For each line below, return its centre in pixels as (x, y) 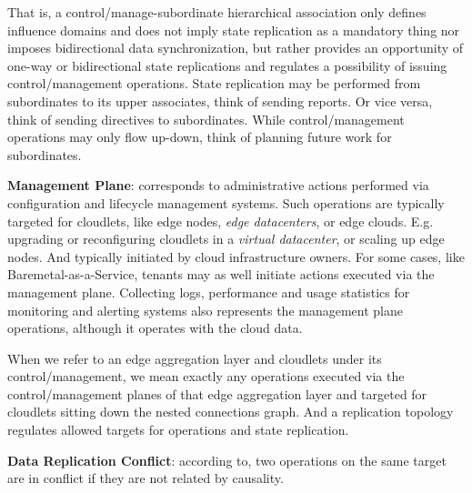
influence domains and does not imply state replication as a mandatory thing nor (234, 30)
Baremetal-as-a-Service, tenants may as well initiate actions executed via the (221, 274)
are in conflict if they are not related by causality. (146, 478)
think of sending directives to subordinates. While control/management (206, 119)
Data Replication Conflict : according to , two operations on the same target (227, 460)
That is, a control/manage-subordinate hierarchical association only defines (217, 12)
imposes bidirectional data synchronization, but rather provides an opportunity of (236, 48)
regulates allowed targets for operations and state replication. (178, 430)
